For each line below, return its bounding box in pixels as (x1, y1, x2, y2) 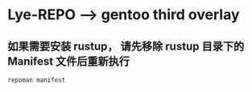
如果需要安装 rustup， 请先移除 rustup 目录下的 (7, 39, 245, 53)
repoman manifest (7, 76, 66, 84)
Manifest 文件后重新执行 (7, 54, 130, 68)
